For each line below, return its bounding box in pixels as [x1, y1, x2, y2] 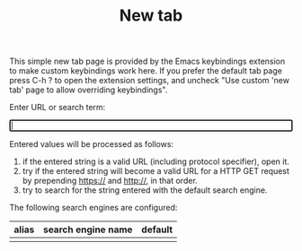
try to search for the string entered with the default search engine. [22, 185, 268, 195]
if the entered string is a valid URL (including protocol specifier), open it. [22, 156, 290, 167]
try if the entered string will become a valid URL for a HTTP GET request [22, 166, 290, 177]
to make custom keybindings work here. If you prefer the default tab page [9, 65, 283, 76]
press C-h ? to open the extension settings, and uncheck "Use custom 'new [9, 75, 290, 86]
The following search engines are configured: [9, 203, 178, 213]
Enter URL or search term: [9, 102, 106, 113]
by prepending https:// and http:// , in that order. [22, 176, 198, 186]
